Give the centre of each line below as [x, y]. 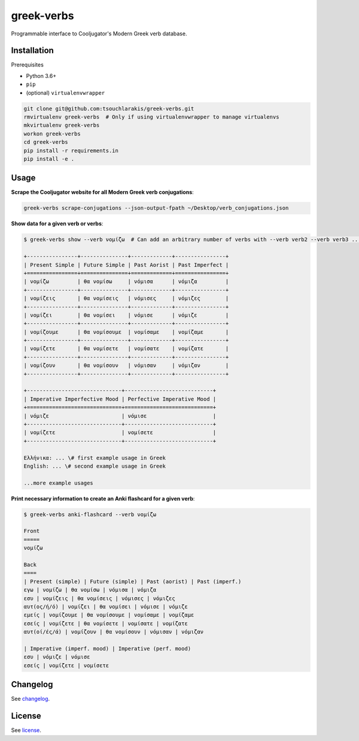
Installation [32, 51]
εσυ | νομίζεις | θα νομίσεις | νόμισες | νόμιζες [100, 598]
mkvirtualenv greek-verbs [62, 125]
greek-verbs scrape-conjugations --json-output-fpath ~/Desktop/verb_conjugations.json [156, 208]
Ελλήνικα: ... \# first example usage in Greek [95, 458]
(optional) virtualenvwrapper [66, 92]
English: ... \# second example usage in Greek [95, 466]
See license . [26, 730]
